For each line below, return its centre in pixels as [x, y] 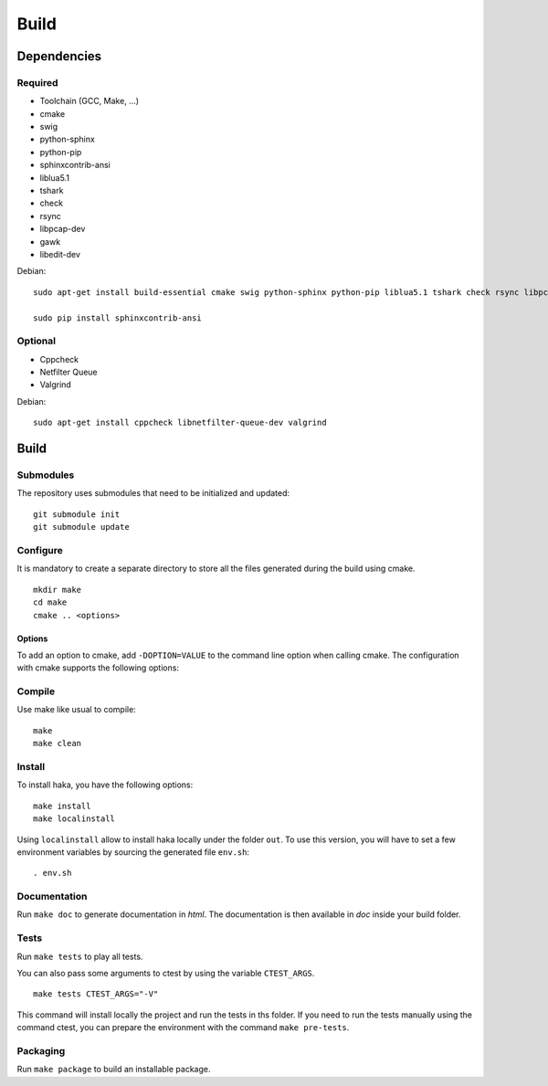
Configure [40, 550]
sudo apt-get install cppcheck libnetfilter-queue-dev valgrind [180, 423]
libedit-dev [60, 254]
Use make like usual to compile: [76, 710]
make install [62, 806]
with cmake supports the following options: [98, 668]
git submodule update [81, 527]
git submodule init [77, 514]
